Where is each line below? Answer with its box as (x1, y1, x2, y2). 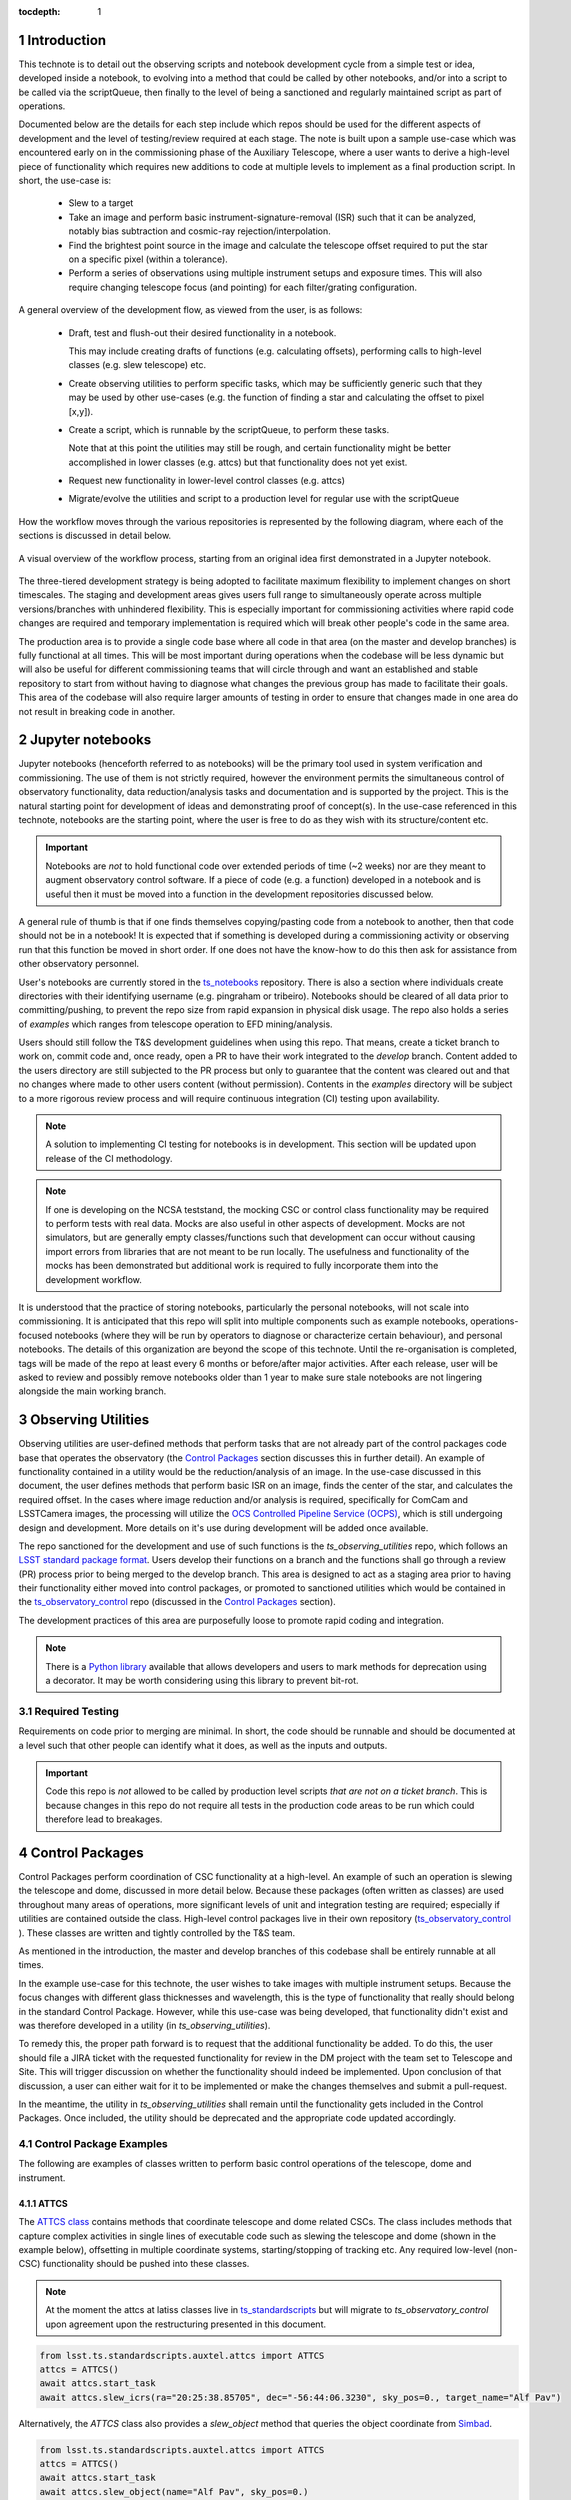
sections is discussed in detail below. (18, 530, 172, 542)
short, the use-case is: (18, 175, 112, 187)
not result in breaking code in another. (18, 705, 176, 717)
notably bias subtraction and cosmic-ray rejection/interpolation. (68, 225, 332, 237)
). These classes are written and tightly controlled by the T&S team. (18, 1926, 296, 1939)
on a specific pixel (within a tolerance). (68, 253, 229, 265)
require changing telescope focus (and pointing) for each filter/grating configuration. (68, 281, 418, 293)
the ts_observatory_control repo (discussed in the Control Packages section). (18, 1596, 337, 1608)
